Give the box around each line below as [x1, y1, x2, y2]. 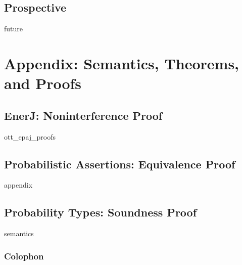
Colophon [4, 249, 44, 262]
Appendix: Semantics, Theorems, [4, 53, 239, 73]
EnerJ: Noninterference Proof [4, 107, 163, 123]
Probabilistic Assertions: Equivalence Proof [4, 156, 235, 171]
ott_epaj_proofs [4, 131, 56, 142]
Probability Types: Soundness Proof [4, 204, 197, 220]
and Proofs [4, 73, 82, 94]
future [4, 23, 23, 34]
